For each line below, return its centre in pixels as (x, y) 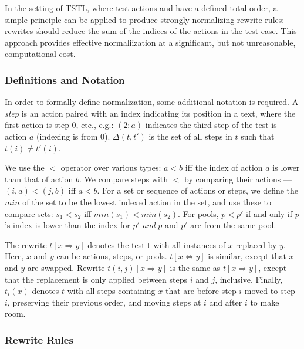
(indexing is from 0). (73, 136)
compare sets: (29, 213)
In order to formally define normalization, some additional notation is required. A (152, 102)
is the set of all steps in (190, 136)
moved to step (270, 291)
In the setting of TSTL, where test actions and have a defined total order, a (141, 8)
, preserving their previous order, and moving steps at (104, 302)
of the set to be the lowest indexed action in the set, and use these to (147, 201)
